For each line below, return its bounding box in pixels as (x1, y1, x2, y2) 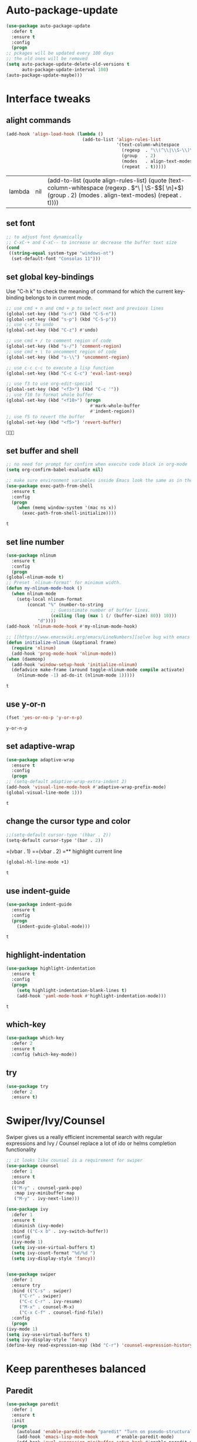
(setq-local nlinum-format (16, 596, 83, 602)
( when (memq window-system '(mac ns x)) (16, 505, 117, 511)
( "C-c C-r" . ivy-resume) (19, 1298, 83, 1305)
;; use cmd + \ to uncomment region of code (6, 348, 117, 355)
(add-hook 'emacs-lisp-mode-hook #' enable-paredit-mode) (16, 1434, 175, 1440)
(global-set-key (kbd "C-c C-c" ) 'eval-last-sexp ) (6, 370, 133, 377)
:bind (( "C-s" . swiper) (11, 1288, 72, 1294)
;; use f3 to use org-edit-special (6, 381, 93, 387)
